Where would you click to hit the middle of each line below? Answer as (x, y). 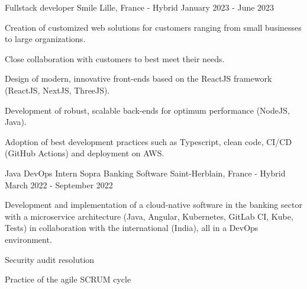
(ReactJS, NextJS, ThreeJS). (57, 90)
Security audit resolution (50, 259)
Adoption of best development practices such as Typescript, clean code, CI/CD (148, 141)
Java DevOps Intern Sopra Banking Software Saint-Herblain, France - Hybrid (145, 173)
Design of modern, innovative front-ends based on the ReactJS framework (138, 78)
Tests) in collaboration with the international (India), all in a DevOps (132, 228)
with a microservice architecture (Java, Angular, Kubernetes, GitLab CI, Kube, (149, 216)
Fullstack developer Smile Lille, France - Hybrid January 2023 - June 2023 (140, 7)
